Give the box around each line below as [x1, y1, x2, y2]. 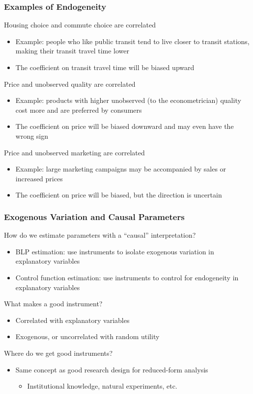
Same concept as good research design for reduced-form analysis [15, 364, 208, 374]
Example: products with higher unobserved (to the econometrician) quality [15, 95, 241, 105]
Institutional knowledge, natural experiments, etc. [27, 381, 177, 391]
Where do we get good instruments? [4, 347, 113, 358]
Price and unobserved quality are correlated [4, 78, 136, 89]
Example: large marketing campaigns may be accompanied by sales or [15, 164, 226, 174]
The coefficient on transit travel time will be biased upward [15, 62, 195, 72]
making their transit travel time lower [15, 46, 130, 56]
